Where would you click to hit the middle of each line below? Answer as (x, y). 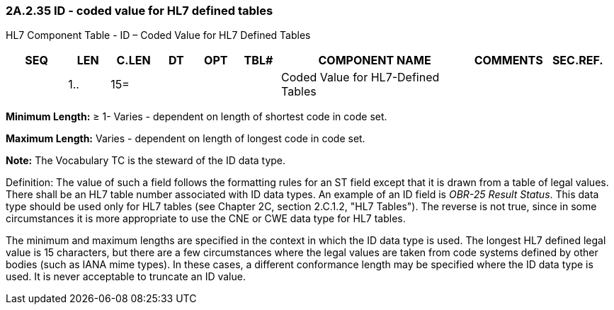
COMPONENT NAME (375, 61)
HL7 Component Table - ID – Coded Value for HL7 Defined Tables (158, 35)
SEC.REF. (578, 61)
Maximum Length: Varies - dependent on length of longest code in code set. (186, 139)
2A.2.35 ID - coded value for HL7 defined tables (140, 11)
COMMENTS (508, 61)
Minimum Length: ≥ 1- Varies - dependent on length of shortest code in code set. (197, 117)
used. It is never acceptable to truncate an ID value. (126, 277)
